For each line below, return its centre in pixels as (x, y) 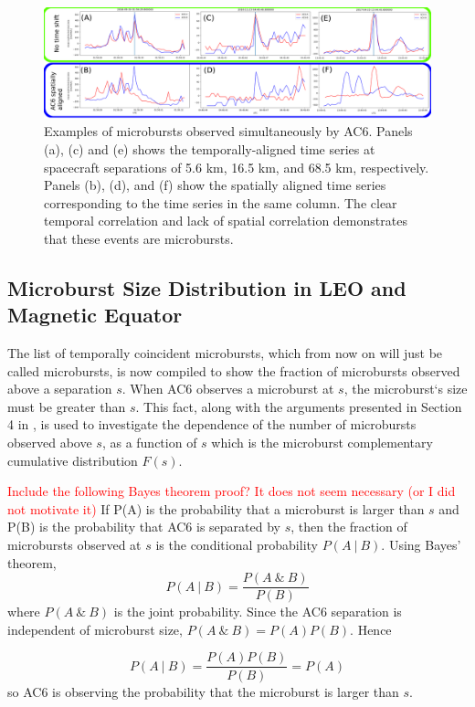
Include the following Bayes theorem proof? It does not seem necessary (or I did (232, 491)
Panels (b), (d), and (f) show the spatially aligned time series (215, 185)
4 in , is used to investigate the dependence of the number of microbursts (212, 424)
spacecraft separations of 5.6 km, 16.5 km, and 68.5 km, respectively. (237, 167)
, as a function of (149, 443)
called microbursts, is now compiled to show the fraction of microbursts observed (234, 370)
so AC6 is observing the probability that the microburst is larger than (203, 691)
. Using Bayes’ (421, 545)
